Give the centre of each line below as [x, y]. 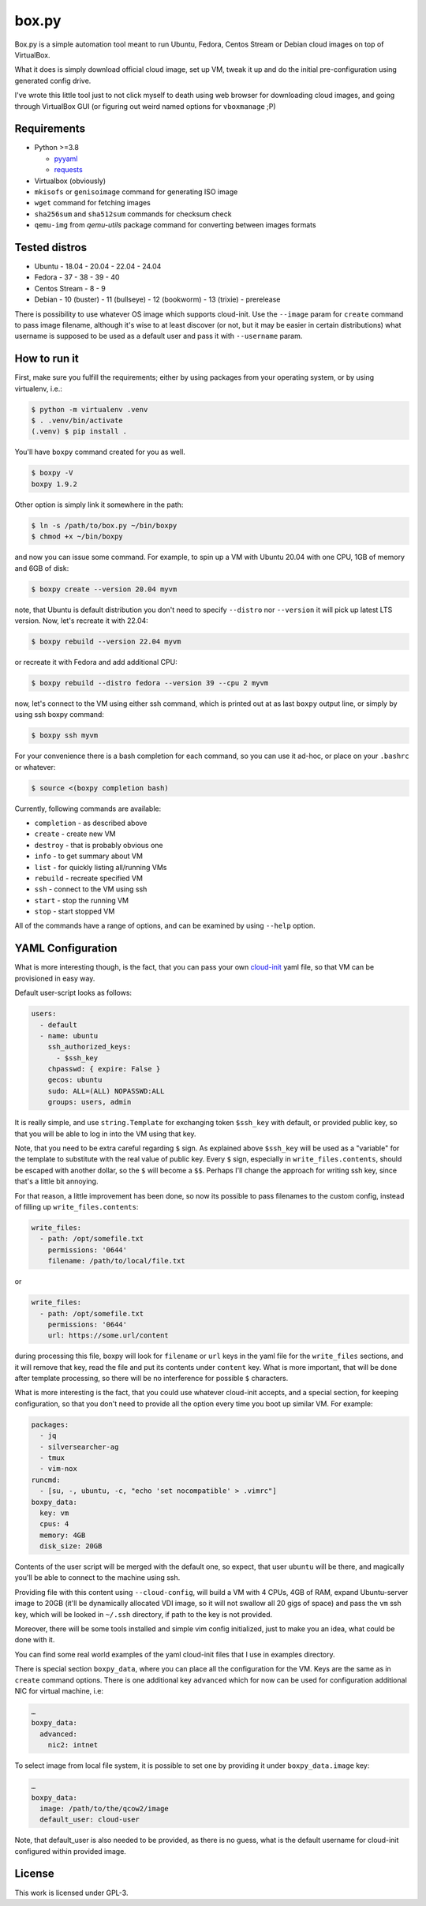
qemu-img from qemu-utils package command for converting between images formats [175, 225]
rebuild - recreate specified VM [89, 878]
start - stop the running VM [82, 900]
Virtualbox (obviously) [70, 181]
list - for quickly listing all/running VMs [101, 867]
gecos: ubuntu [75, 1080]
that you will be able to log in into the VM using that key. [105, 1134]
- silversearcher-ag [79, 1446]
